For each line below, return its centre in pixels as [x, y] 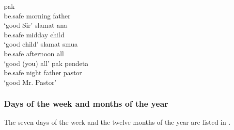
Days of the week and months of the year [86, 104]
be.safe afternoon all [34, 53]
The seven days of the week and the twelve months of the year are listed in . [117, 122]
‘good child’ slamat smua [41, 44]
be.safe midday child [34, 34]
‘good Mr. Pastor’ [30, 82]
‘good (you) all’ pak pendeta [46, 63]
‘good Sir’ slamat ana [36, 25]
